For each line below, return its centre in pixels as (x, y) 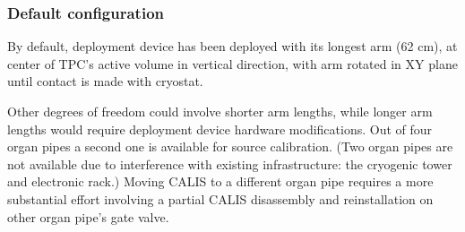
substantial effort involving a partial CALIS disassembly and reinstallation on (220, 198)
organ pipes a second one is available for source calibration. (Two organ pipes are (230, 146)
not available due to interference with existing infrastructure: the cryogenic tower (230, 163)
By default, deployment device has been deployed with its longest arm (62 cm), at (232, 46)
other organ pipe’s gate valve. (88, 216)
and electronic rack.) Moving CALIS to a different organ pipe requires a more (220, 181)
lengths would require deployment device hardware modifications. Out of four (220, 129)
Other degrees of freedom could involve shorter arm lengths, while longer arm (220, 111)
